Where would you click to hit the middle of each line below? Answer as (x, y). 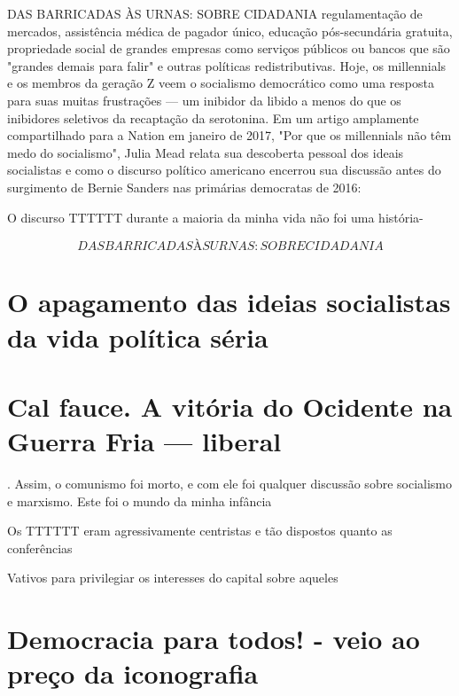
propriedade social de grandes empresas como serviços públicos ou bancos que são (229, 48)
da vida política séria (138, 336)
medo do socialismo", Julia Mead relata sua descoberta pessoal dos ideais (206, 152)
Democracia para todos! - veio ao (214, 639)
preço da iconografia (133, 673)
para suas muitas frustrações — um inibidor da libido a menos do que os (204, 100)
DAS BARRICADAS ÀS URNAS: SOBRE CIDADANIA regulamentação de (215, 13)
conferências (40, 547)
